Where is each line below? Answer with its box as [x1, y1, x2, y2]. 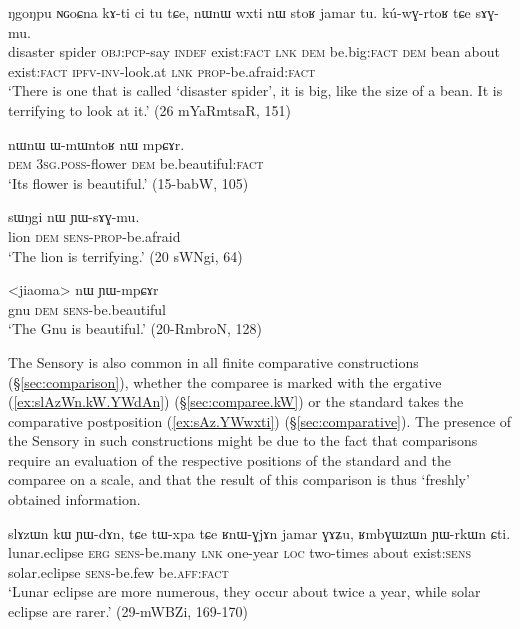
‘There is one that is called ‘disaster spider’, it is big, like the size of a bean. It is [8, 80, 503, 101]
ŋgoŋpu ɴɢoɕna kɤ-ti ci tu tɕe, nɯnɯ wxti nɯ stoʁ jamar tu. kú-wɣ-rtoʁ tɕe [8, 2, 471, 22]
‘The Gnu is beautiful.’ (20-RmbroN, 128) [8, 318, 262, 339]
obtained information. [8, 489, 141, 510]
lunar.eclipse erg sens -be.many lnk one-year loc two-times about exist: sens [8, 542, 471, 563]
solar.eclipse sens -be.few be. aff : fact [8, 561, 229, 582]
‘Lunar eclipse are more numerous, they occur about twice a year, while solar [8, 581, 481, 602]
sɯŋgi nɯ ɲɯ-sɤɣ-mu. [8, 206, 140, 227]
